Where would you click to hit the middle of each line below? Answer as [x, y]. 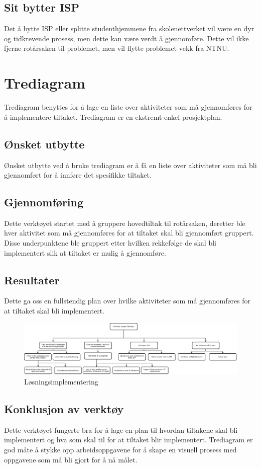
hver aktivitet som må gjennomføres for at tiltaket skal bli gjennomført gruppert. [129, 233]
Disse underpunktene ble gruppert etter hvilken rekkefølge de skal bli [110, 243]
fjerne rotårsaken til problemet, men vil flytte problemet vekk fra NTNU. [117, 48]
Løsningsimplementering [61, 381]
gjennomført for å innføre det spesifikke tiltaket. [78, 175]
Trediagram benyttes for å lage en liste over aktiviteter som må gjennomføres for [128, 107]
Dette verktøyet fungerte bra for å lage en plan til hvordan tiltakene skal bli [121, 430]
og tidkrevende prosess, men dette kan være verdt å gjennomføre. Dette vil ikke [126, 38]
